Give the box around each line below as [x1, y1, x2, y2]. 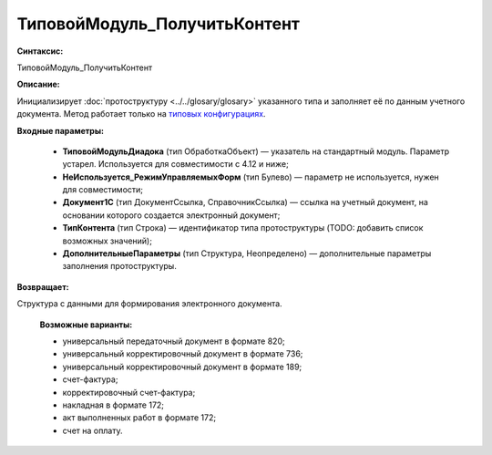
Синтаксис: [16, 46, 64, 57]
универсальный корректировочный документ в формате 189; [62, 361, 302, 372]
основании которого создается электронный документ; [62, 210, 281, 221]
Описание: [16, 78, 61, 90]
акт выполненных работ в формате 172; [62, 412, 217, 423]
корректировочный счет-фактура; [62, 387, 196, 398]
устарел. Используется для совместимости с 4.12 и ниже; [62, 159, 289, 170]
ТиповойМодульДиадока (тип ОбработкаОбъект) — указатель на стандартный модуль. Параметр [62, 146, 450, 157]
